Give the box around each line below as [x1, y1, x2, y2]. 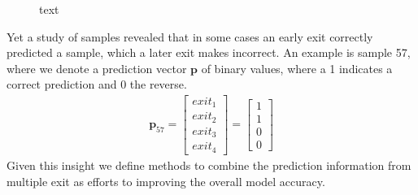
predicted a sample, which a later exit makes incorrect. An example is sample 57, [7, 44, 411, 61]
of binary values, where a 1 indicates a [201, 59, 393, 76]
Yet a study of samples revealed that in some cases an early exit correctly [7, 28, 373, 45]
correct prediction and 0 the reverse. [7, 76, 187, 93]
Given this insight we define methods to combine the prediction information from [7, 156, 411, 173]
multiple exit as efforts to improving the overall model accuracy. [7, 172, 325, 189]
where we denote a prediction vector [7, 59, 187, 76]
